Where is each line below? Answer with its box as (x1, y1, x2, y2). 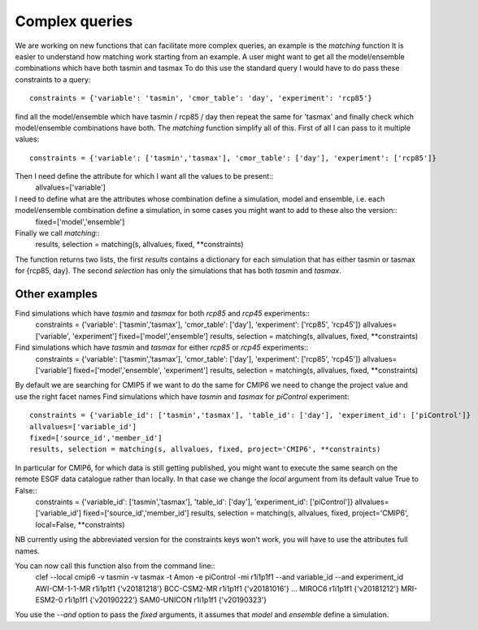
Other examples (15, 287, 98, 301)
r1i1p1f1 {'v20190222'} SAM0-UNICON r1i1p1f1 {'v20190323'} (64, 595, 267, 605)
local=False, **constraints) (35, 519, 125, 529)
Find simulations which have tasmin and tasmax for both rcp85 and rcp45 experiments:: (15, 309, 311, 319)
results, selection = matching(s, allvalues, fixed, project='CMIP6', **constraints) (29, 445, 381, 454)
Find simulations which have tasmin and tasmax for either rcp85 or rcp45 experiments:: (15, 342, 309, 353)
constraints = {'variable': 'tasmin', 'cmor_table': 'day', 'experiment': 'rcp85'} (29, 93, 373, 103)
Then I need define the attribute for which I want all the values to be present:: (15, 172, 274, 181)
